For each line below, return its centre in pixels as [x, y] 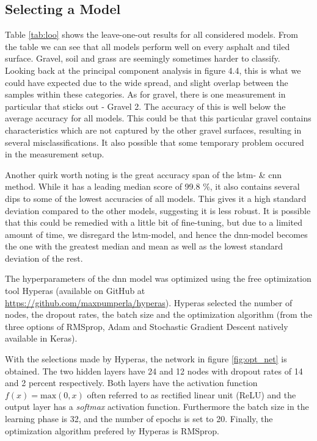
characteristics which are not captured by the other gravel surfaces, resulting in [153, 130]
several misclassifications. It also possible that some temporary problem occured [155, 142]
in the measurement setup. [55, 154]
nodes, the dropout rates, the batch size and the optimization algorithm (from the [158, 314]
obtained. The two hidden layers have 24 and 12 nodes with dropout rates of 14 [154, 371]
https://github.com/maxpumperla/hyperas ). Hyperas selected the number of [149, 302]
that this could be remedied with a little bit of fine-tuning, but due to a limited [154, 222]
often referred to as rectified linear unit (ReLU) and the [191, 394]
